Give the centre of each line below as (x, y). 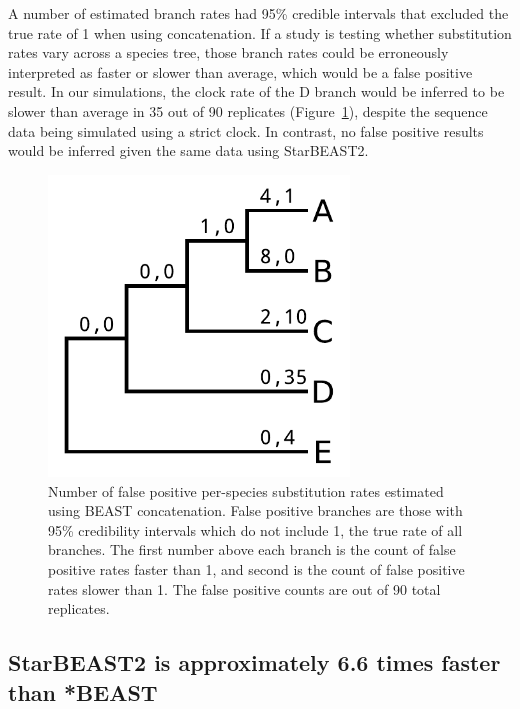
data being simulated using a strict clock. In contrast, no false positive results (246, 130)
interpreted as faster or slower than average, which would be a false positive (240, 71)
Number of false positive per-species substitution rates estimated (246, 490)
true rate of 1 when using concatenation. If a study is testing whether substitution (260, 32)
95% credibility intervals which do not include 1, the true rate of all (255, 529)
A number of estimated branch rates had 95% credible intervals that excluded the (258, 13)
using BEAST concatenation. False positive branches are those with (255, 510)
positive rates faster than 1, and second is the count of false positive (256, 569)
